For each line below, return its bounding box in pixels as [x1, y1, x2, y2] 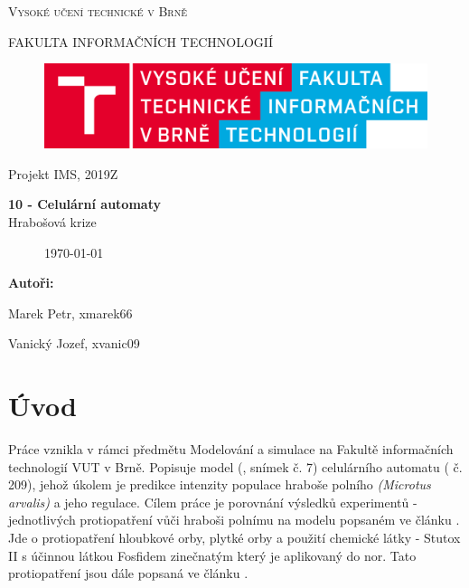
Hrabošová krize [8, 212, 97, 231]
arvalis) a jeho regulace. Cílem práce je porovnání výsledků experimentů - [8, 492, 417, 511]
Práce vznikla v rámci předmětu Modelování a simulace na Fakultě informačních [8, 440, 454, 459]
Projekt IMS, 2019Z [8, 164, 118, 183]
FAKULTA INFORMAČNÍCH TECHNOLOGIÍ [8, 32, 273, 51]
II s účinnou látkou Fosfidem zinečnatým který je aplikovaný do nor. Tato [8, 545, 417, 564]
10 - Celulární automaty [8, 194, 161, 213]
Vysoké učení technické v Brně [8, 2, 187, 20]
